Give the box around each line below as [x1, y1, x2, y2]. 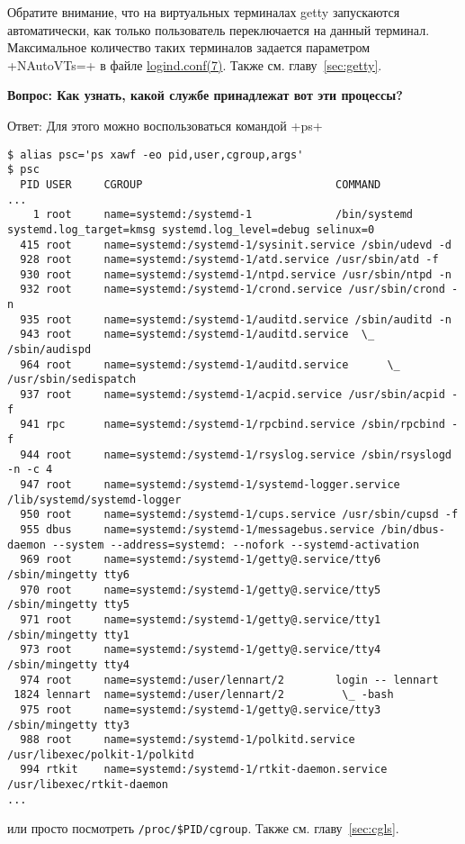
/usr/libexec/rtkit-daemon [7, 778, 168, 792]
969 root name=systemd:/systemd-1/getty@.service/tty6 [20, 553, 381, 567]
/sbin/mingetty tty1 [7, 628, 130, 641]
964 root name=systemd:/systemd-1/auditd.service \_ [20, 358, 400, 371]
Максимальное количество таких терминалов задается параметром [7, 38, 371, 57]
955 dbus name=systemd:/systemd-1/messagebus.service [20, 522, 375, 536]
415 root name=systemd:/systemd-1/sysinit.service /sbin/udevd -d [20, 238, 452, 251]
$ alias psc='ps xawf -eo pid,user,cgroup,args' [7, 148, 304, 161]
